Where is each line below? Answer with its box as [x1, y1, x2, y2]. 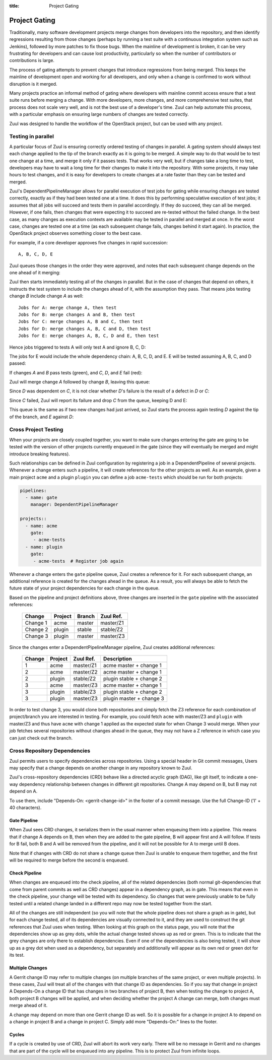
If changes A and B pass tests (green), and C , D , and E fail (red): [9, 369, 143, 375]
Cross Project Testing [9, 426, 63, 433]
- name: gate [25, 495, 57, 501]
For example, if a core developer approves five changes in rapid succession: [9, 239, 168, 245]
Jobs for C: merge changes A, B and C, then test [18, 319, 144, 324]
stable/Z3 [73, 688, 96, 695]
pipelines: [20, 488, 47, 493]
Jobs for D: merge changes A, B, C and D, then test [18, 325, 151, 332]
